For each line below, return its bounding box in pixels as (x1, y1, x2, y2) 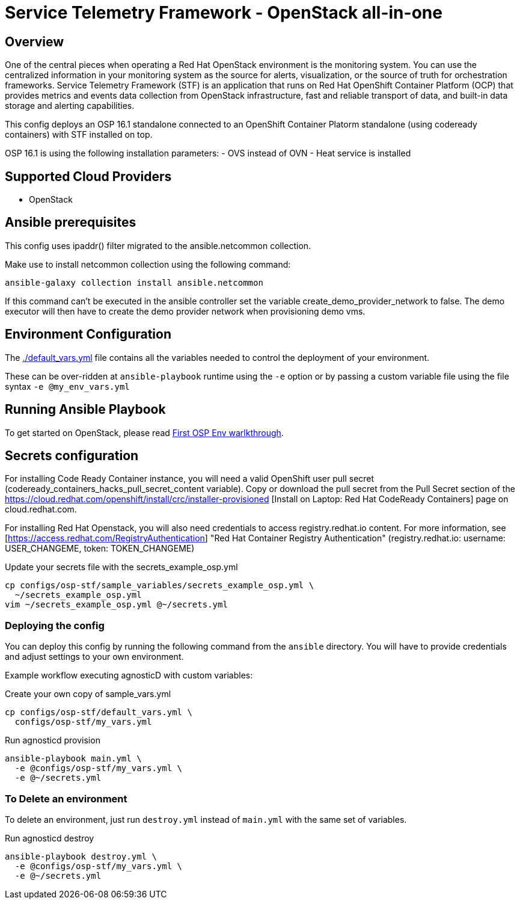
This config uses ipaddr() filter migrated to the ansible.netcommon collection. (5, 240, 311, 251)
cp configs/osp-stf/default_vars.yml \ (5, 707, 192, 718)
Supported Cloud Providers (5, 168, 172, 184)
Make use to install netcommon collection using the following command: (5, 259, 291, 269)
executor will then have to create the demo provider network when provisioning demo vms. (5, 306, 366, 316)
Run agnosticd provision (5, 735, 100, 746)
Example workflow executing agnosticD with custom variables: (5, 670, 253, 681)
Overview (5, 34, 64, 49)
